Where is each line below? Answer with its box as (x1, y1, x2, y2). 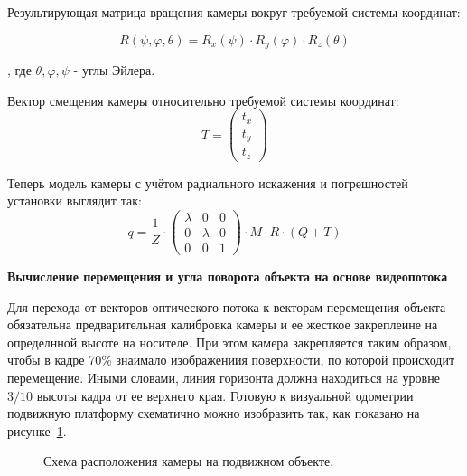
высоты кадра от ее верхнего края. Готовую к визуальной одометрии (36, 386, 414, 405)
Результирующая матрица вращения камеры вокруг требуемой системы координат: (7, 3, 461, 21)
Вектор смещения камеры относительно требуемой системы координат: (7, 90, 399, 109)
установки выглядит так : (7, 191, 142, 210)
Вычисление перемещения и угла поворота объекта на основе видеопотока (7, 267, 448, 286)
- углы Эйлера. (73, 61, 155, 80)
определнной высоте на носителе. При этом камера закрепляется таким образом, (7, 332, 452, 351)
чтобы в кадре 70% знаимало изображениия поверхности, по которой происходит (7, 350, 455, 369)
